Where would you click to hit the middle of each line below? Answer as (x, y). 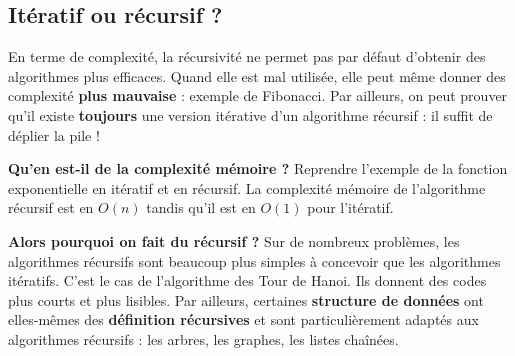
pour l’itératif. (350, 207)
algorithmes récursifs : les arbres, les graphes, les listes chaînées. (203, 338)
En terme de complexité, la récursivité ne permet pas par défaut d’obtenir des (247, 56)
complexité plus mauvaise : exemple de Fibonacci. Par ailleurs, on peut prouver (258, 95)
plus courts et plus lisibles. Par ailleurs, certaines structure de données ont (246, 299)
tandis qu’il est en (201, 207)
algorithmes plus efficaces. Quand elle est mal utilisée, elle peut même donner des (257, 75)
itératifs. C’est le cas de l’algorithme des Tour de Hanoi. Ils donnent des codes (247, 280)
